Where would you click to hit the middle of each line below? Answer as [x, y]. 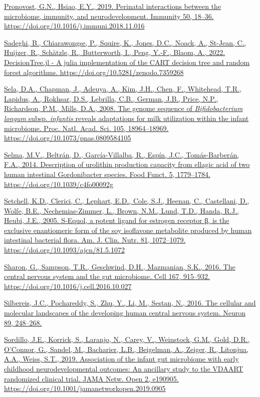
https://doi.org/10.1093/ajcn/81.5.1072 [64, 250]
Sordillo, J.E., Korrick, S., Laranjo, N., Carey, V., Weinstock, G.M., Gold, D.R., [127, 339]
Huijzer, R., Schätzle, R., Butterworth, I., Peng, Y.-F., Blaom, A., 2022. [115, 52]
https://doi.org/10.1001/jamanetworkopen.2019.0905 [85, 388]
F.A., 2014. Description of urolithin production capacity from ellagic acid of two [127, 164]
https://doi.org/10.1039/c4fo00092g [59, 184]
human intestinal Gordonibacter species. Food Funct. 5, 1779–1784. [107, 174]
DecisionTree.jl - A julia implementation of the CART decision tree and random [127, 62]
